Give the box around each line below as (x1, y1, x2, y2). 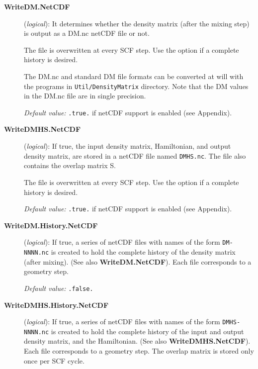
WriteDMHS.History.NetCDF (4, 299, 109, 310)
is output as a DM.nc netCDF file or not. (24, 28, 150, 38)
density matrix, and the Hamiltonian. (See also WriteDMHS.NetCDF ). (24, 336, 251, 346)
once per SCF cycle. (24, 355, 85, 366)
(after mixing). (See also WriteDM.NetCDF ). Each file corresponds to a (24, 256, 252, 267)
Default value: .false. (24, 282, 93, 293)
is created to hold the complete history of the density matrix (51, 247, 236, 257)
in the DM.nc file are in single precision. (24, 91, 146, 101)
